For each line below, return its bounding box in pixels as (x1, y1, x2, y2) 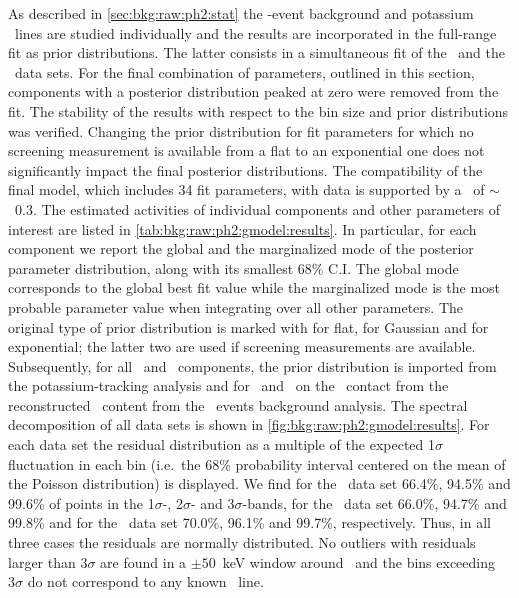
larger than (8, 551, 76, 572)
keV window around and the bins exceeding (222, 551, 496, 572)
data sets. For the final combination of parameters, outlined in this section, (14, 61, 475, 82)
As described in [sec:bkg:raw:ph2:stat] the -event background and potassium (8, 3, 474, 23)
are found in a (100, 551, 187, 572)
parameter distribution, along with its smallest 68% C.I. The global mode (8, 257, 459, 278)
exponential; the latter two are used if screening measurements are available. (8, 336, 476, 357)
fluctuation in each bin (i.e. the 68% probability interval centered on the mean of (8, 453, 506, 474)
